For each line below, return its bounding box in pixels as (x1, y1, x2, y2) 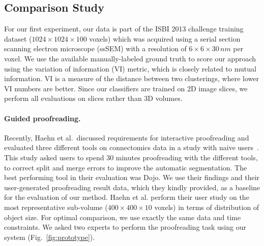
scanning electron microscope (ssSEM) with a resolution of (4, 43, 187, 54)
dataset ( (4, 33, 32, 44)
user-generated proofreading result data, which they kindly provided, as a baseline (4, 182, 260, 192)
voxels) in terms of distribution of (154, 201, 259, 212)
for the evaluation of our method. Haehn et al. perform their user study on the (4, 192, 249, 202)
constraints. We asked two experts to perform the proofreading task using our (4, 222, 246, 232)
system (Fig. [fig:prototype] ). (4, 231, 95, 242)
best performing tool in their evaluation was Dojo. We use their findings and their (4, 172, 260, 183)
